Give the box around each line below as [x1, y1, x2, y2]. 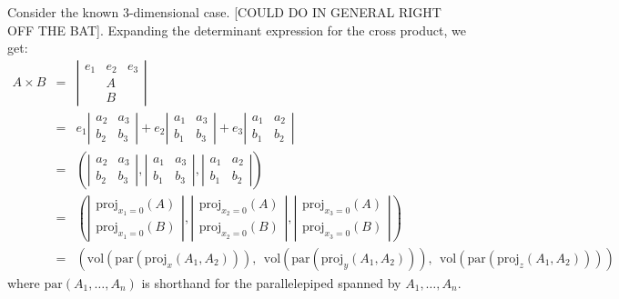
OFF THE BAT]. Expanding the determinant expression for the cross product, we [7, 20, 466, 39]
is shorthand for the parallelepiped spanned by [141, 274, 401, 292]
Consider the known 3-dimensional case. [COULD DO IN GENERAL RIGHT [7, 3, 441, 21]
